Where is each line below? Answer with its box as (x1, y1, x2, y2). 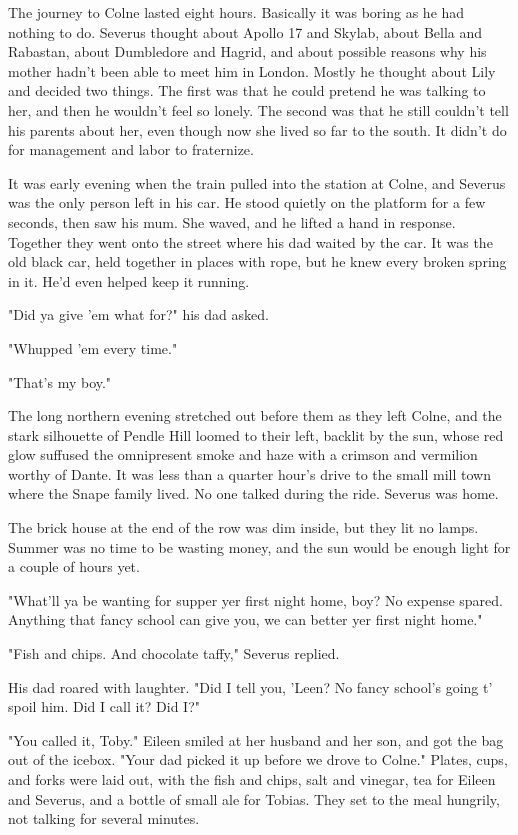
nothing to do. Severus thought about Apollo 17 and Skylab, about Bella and (8, 21, 483, 42)
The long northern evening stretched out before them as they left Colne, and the (8, 405, 502, 426)
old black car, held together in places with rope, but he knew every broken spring (8, 251, 507, 272)
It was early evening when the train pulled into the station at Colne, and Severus (8, 172, 506, 193)
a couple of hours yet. (8, 556, 140, 577)
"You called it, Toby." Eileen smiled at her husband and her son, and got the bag (8, 729, 504, 750)
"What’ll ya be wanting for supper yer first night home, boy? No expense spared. (8, 589, 503, 610)
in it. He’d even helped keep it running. (8, 270, 250, 291)
